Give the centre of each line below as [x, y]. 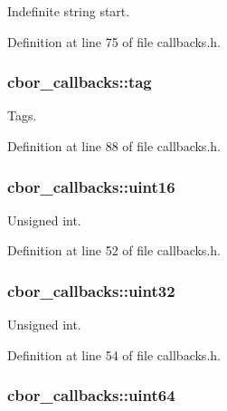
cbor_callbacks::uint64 [91, 395]
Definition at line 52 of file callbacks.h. [114, 250]
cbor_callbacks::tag [80, 82]
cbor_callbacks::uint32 [91, 290]
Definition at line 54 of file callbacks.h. [114, 354]
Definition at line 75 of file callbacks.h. [114, 41]
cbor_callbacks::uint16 [91, 186]
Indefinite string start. [69, 11]
